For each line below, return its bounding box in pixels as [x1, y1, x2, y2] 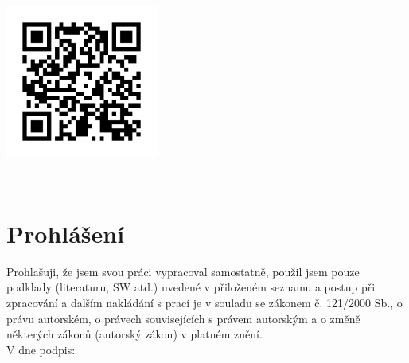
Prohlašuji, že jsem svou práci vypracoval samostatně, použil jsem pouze [6, 263, 360, 279]
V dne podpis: [6, 341, 76, 357]
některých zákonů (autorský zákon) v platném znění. [6, 326, 263, 342]
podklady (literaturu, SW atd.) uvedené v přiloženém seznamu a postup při [6, 279, 376, 295]
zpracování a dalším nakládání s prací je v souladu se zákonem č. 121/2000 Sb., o [6, 295, 403, 311]
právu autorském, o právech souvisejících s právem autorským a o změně [6, 310, 360, 326]
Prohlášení [6, 217, 125, 249]
